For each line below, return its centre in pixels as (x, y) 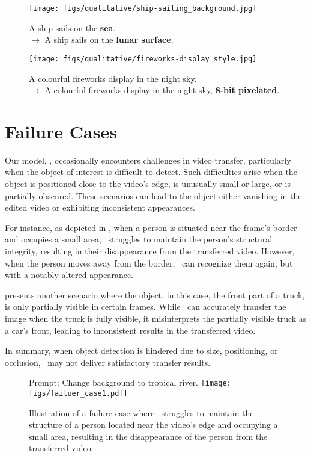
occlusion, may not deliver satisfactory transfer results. (108, 362)
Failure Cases (61, 131)
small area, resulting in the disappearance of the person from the (148, 436)
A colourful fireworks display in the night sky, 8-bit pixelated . (162, 90)
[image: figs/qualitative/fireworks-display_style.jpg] (143, 59)
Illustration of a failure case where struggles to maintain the (141, 412)
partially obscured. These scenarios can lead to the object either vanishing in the (153, 195)
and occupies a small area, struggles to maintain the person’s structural (139, 239)
